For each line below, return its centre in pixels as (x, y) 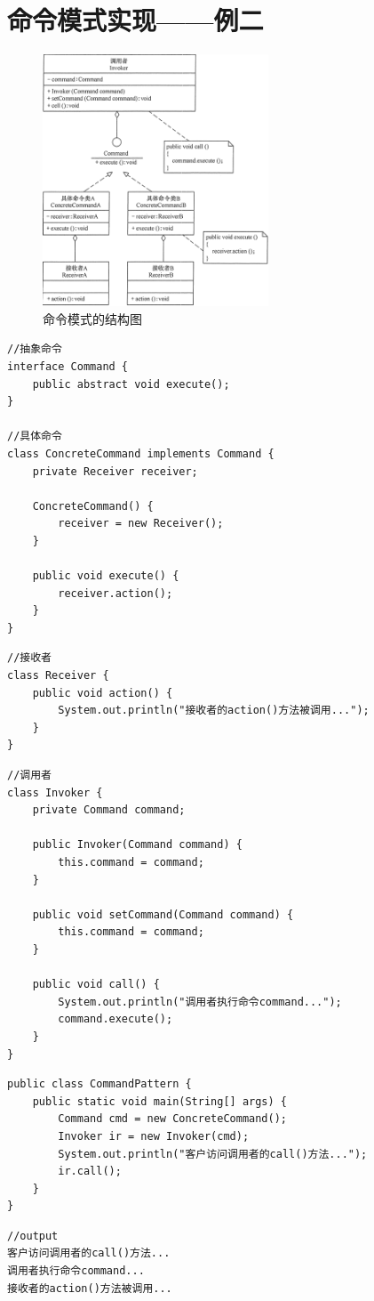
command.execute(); (115, 1019)
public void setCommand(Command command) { (163, 914)
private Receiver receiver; (115, 471)
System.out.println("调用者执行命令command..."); (200, 1002)
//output (33, 1236)
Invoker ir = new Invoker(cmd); (154, 1136)
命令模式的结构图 (92, 318)
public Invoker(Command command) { (137, 845)
